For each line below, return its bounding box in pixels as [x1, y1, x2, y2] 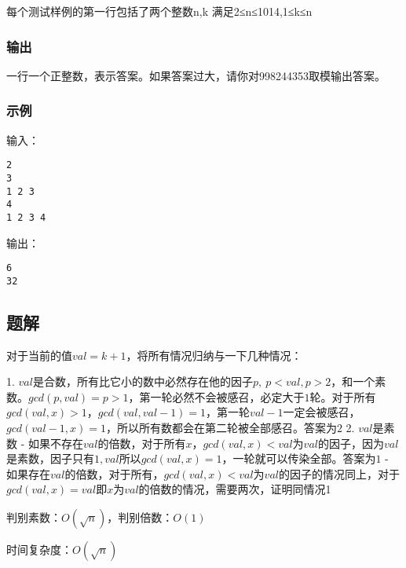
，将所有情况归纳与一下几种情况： [126, 346, 302, 363]
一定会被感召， [283, 404, 360, 420]
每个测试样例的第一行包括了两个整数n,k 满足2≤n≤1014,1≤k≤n [6, 3, 313, 19]
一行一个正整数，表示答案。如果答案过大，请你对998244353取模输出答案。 [6, 67, 386, 83]
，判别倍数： [107, 508, 174, 525]
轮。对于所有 [309, 388, 376, 405]
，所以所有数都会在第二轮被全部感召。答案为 [105, 419, 337, 435]
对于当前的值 [6, 346, 72, 363]
